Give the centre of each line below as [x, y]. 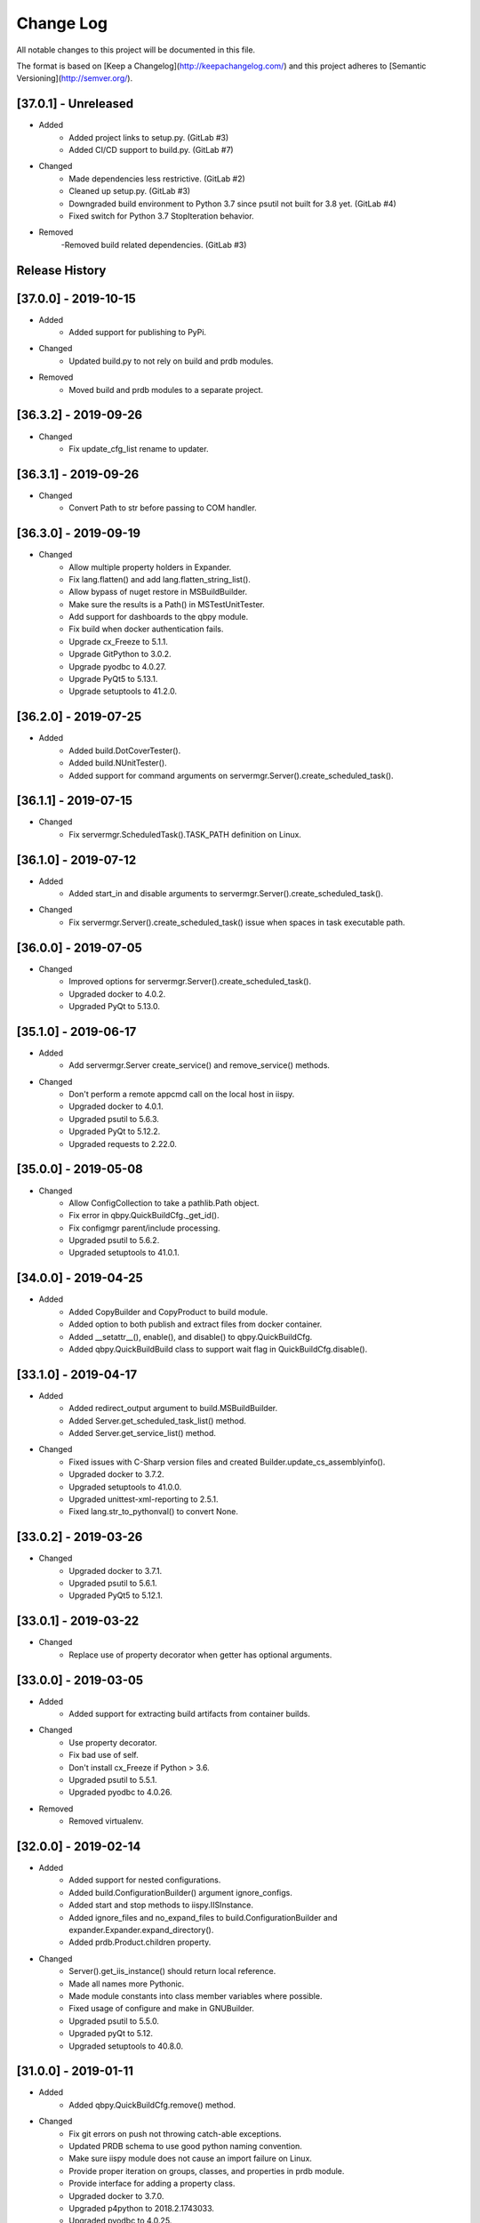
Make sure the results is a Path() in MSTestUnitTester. [167, 604]
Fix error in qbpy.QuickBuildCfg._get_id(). [144, 1216]
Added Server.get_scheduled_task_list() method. [157, 1420]
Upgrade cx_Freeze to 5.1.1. [118, 641]
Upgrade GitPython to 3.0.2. [120, 654]
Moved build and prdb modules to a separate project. [166, 389]
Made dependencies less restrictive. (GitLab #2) [157, 179]
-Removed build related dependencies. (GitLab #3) [154, 245]
